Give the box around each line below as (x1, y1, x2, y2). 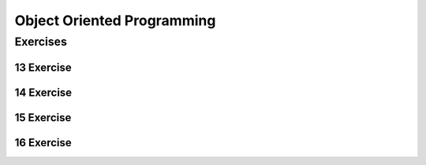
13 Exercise (14, 60, 72, 74)
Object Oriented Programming (14, 12, 216, 29)
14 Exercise (14, 86, 73, 99)
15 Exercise (14, 111, 72, 124)
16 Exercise (14, 136, 73, 149)
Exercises (14, 35, 67, 49)
